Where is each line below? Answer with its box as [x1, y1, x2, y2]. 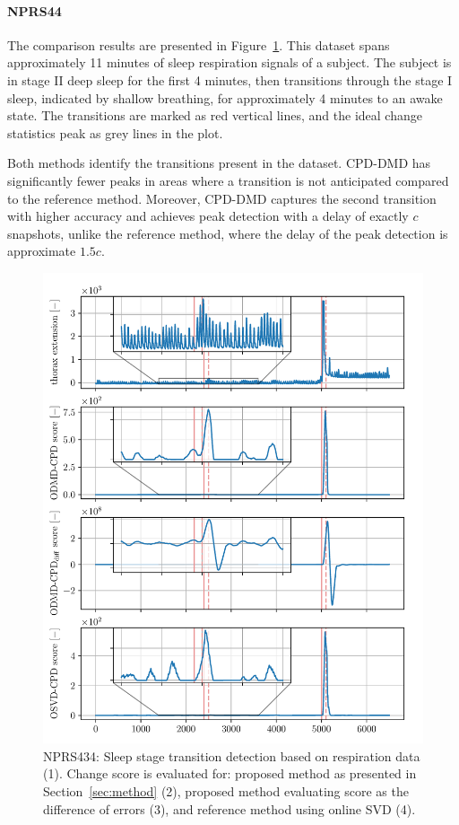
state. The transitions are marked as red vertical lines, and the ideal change [7, 106, 422, 125]
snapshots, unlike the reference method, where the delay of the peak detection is [7, 224, 448, 242]
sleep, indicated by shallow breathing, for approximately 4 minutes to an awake [7, 88, 443, 107]
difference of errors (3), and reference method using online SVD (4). [43, 799, 416, 818]
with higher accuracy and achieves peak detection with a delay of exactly [7, 206, 409, 225]
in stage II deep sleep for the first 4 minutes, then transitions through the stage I [7, 70, 453, 89]
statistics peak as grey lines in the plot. [7, 123, 223, 142]
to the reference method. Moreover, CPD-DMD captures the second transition [7, 189, 437, 207]
